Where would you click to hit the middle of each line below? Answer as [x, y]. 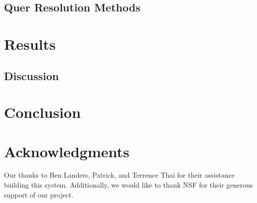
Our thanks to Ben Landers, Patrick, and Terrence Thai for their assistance [119, 175]
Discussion [32, 75]
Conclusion [43, 112]
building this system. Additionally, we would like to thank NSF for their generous [128, 185]
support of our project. [39, 194]
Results [30, 44]
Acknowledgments [67, 151]
